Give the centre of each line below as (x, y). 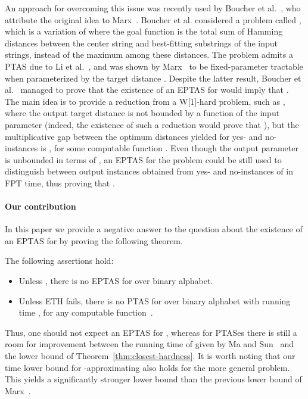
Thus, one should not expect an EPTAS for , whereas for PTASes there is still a (151, 332)
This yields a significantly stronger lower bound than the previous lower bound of (153, 379)
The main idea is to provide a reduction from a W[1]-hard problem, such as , (145, 101)
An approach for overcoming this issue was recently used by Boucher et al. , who (153, 8)
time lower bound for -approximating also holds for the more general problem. (147, 367)
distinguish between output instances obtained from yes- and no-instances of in (149, 171)
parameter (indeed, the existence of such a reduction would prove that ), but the (152, 124)
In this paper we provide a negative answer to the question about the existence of (154, 229)
